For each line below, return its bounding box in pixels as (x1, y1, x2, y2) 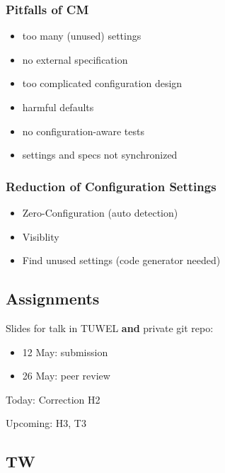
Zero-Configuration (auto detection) (22, 205, 178, 220)
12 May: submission (22, 344, 108, 359)
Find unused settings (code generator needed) (22, 253, 221, 268)
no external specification (22, 52, 128, 67)
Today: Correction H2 (6, 392, 100, 406)
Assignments (6, 287, 100, 309)
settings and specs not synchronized (22, 147, 178, 162)
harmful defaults (22, 100, 94, 114)
